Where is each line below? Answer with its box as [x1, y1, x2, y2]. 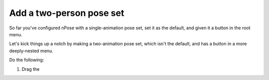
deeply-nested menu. [9, 48, 53, 54]
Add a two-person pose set [9, 7, 125, 18]
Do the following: [9, 57, 44, 63]
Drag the [21, 66, 40, 72]
